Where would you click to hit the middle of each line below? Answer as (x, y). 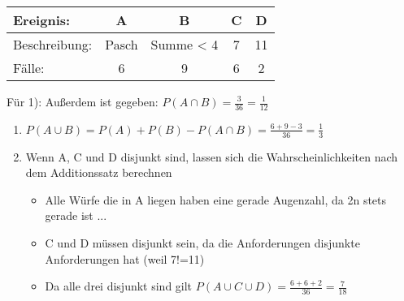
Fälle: (29, 68)
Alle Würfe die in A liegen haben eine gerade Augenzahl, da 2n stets (216, 199)
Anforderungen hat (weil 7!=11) (125, 258)
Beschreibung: (53, 44)
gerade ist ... (76, 215)
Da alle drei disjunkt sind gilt (119, 286)
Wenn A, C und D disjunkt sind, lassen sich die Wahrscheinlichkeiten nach (212, 156)
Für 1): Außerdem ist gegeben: (83, 101)
